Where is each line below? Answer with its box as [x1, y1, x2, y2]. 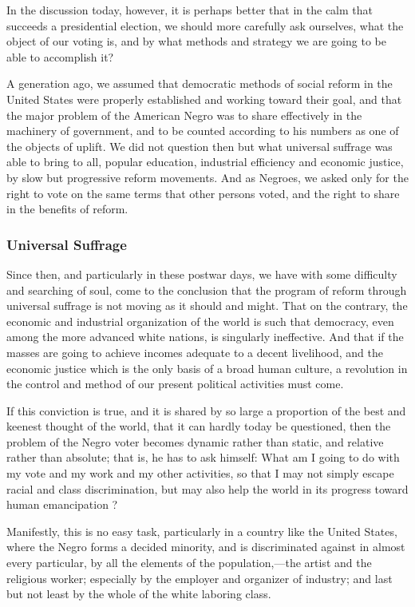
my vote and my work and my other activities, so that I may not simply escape [6, 465, 394, 482]
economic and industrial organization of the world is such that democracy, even [6, 312, 394, 329]
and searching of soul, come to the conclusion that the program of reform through [6, 281, 407, 298]
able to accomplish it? [6, 48, 114, 65]
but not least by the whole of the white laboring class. [6, 585, 271, 602]
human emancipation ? [6, 496, 118, 513]
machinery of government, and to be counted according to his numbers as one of [6, 122, 399, 139]
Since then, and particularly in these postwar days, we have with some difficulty [6, 265, 397, 282]
